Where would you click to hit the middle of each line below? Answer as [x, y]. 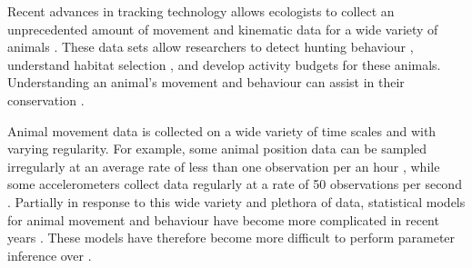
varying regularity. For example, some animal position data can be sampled [217, 149]
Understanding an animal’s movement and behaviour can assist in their [206, 82]
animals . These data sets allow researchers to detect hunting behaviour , [211, 47]
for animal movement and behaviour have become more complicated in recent [223, 219]
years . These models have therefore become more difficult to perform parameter [231, 238]
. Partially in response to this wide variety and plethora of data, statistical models [236, 201]
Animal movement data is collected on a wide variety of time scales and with [222, 130]
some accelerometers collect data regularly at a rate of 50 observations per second [235, 184]
